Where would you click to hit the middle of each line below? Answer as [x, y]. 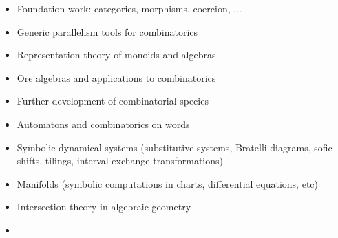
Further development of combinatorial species [113, 101]
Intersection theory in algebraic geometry [104, 207]
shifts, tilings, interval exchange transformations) [120, 161]
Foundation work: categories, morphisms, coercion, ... [129, 8]
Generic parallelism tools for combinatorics [107, 31]
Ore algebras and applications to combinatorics [116, 77]
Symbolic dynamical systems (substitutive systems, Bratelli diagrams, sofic [175, 147]
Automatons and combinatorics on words [103, 123]
